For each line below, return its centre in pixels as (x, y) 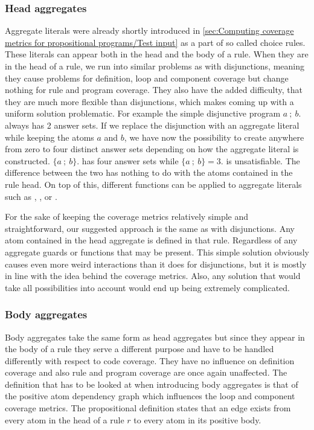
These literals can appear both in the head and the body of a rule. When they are (157, 54)
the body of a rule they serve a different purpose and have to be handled (139, 349)
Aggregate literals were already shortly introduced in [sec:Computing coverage (149, 30)
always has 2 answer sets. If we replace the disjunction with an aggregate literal (152, 125)
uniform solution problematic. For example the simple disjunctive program (143, 113)
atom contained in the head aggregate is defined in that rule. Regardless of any (151, 240)
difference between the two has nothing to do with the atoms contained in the (149, 172)
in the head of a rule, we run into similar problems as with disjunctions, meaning (155, 66)
